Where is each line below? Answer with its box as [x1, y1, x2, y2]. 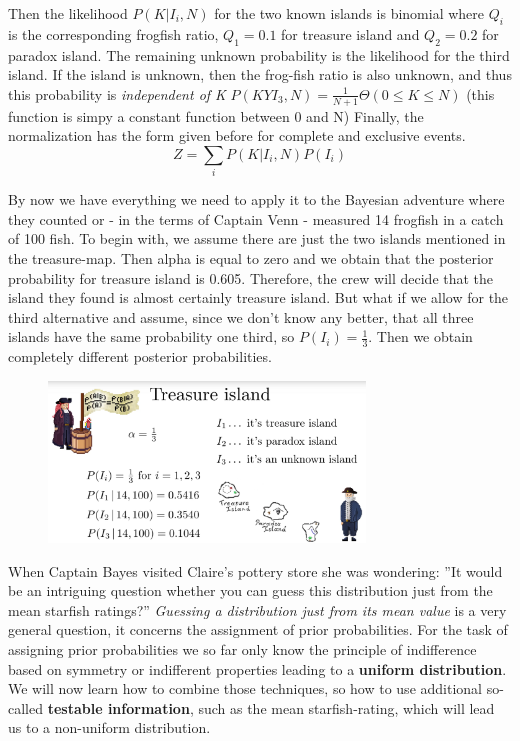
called [8, 697, 43, 718]
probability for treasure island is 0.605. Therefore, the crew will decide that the [8, 267, 494, 288]
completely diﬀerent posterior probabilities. [8, 346, 272, 367]
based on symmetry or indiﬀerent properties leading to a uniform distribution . [8, 658, 507, 679]
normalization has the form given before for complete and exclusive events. [8, 125, 466, 146]
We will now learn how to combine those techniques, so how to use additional [8, 678, 482, 699]
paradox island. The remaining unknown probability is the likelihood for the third [8, 44, 510, 65]
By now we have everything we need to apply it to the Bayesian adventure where [8, 189, 505, 210]
